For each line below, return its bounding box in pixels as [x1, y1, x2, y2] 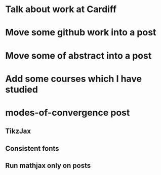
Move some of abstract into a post [5, 50, 152, 61]
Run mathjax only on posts [5, 161, 91, 170]
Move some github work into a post [5, 27, 156, 38]
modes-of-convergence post [5, 107, 130, 118]
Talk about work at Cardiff [5, 4, 117, 15]
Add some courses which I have [5, 73, 142, 84]
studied [5, 83, 38, 95]
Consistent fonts [5, 144, 59, 153]
